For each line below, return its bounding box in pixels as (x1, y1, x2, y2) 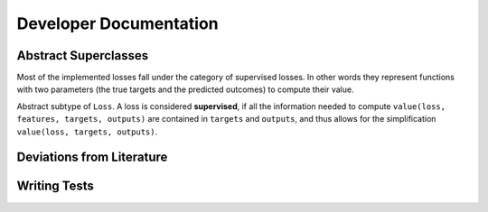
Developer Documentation (16, 14, 219, 33)
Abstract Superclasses (16, 48, 149, 63)
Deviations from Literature (16, 150, 168, 165)
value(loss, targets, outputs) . (16, 126, 158, 137)
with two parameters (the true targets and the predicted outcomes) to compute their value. (16, 84, 354, 95)
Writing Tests (16, 179, 95, 194)
